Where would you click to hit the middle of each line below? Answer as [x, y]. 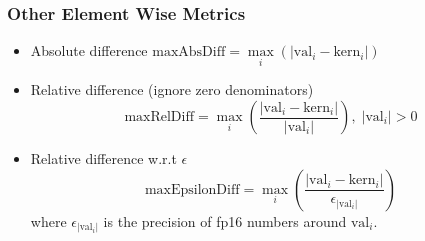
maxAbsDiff [189, 52]
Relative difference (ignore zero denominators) [172, 89]
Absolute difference [89, 50]
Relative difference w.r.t [103, 158]
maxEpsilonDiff [192, 189]
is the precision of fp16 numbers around [225, 220]
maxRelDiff [159, 117]
